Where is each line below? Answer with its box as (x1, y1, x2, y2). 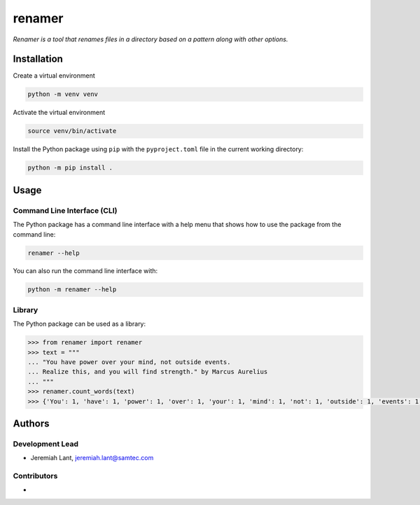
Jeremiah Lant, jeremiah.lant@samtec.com (30, 454, 154, 462)
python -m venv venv (27, 90, 98, 98)
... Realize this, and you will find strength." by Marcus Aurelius (27, 368, 268, 376)
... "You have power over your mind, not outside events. (27, 358, 231, 366)
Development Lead (13, 438, 78, 448)
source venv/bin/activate (27, 127, 117, 135)
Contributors (13, 471, 58, 481)
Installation (13, 53, 63, 65)
